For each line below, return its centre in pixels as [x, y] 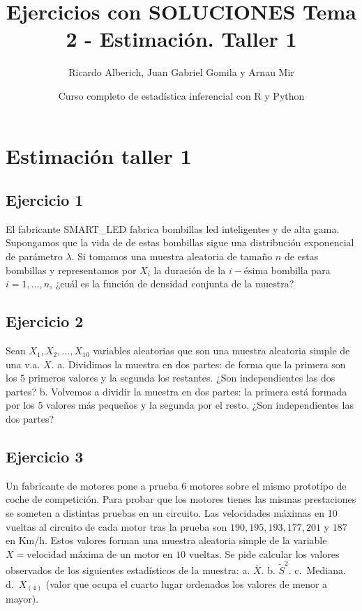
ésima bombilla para [287, 270]
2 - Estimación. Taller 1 [181, 39]
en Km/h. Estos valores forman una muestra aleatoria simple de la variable [166, 540]
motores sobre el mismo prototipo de [268, 485]
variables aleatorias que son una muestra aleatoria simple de [221, 350]
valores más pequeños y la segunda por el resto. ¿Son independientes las [200, 405]
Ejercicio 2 [45, 321]
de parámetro [34, 256]
